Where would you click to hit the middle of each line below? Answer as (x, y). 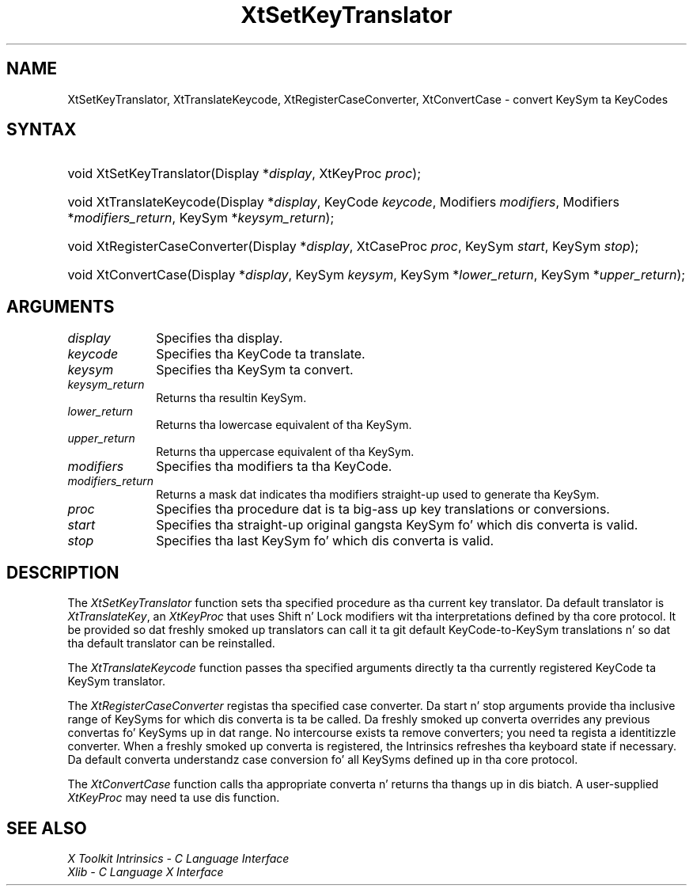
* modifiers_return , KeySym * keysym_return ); (201, 218)
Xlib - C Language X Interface (146, 871)
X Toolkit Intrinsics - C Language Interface (178, 858)
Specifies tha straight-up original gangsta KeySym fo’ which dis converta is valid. (397, 525)
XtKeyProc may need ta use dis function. (174, 798)
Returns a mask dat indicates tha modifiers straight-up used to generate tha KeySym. (378, 495)
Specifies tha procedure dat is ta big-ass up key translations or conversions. (383, 509)
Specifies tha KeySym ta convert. (255, 370)
